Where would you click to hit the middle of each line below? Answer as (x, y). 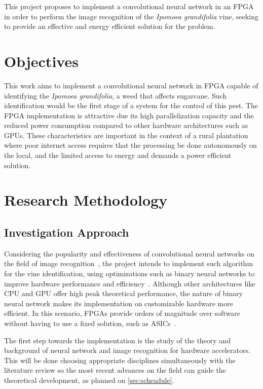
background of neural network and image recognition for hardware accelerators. (127, 350)
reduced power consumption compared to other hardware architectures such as (126, 125)
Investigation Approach (67, 232)
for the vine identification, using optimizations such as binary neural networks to (129, 273)
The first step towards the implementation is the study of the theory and (117, 340)
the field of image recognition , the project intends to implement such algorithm (129, 263)
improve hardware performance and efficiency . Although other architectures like (130, 283)
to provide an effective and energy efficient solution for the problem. (110, 26)
